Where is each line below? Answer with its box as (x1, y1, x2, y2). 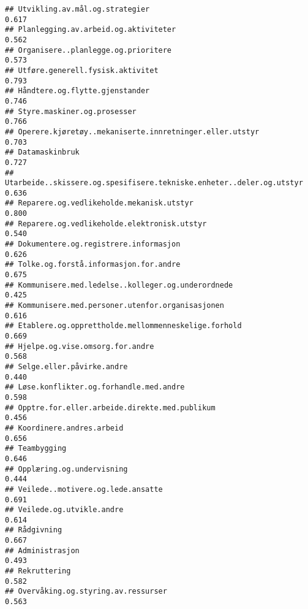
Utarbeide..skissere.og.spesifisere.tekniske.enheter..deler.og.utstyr (5, 178, 303, 188)
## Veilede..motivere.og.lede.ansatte (5, 485, 163, 494)
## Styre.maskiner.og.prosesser (5, 107, 137, 116)
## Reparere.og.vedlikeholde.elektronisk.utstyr (5, 219, 207, 228)
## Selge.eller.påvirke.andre (5, 362, 128, 371)
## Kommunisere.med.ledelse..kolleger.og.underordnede (5, 280, 233, 289)
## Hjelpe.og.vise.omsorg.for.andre (5, 342, 154, 351)
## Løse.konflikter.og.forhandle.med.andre (5, 383, 185, 392)
